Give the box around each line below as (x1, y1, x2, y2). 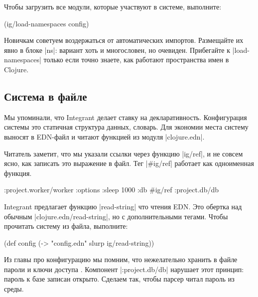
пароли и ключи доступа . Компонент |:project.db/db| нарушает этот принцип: (4, 264, 244, 274)
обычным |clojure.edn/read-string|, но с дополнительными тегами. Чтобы (4, 211, 228, 221)
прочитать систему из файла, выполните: (4, 221, 128, 231)
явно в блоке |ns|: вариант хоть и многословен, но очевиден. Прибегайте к (4, 44, 231, 55)
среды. (4, 284, 24, 294)
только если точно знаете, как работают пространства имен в (43, 54, 229, 65)
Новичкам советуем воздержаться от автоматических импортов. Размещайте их (4, 35, 244, 45)
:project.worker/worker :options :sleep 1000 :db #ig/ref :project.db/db (4, 184, 219, 195)
